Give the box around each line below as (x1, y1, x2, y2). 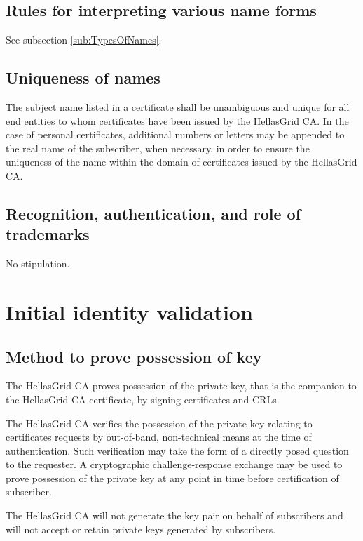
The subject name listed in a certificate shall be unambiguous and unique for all (6, 100, 350, 114)
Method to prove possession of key (6, 345, 262, 367)
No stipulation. (6, 256, 70, 271)
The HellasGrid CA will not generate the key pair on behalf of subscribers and (6, 508, 343, 523)
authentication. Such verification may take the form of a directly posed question (6, 443, 349, 457)
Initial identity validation (6, 297, 253, 326)
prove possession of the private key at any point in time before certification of (6, 470, 339, 485)
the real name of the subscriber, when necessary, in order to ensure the (6, 140, 310, 155)
